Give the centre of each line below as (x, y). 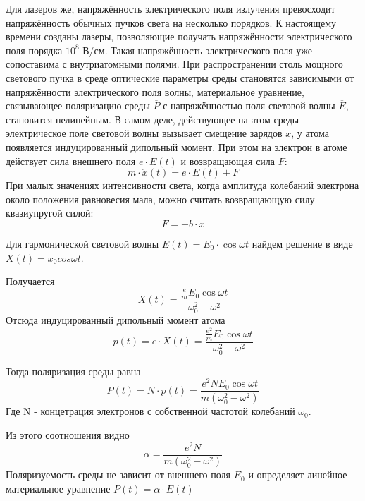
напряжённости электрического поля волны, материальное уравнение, (155, 91)
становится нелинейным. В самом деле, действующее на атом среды (153, 119)
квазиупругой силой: (50, 213)
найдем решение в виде (302, 243)
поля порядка (34, 50)
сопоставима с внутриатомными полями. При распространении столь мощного (174, 64)
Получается (30, 281)
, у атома (310, 133)
